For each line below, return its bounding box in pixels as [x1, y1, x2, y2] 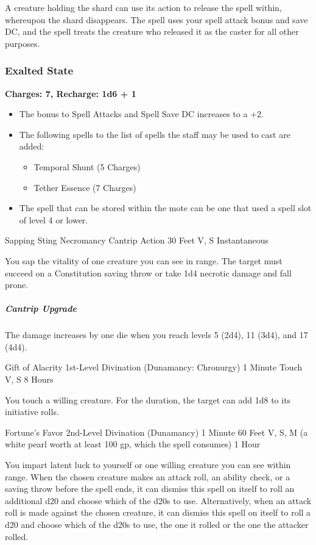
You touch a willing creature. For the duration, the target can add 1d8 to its [5, 393, 291, 406]
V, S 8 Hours [5, 373, 54, 386]
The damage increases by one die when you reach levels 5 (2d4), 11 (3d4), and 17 [5, 328, 308, 341]
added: [19, 140, 44, 153]
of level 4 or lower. [19, 213, 88, 226]
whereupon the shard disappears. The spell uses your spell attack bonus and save [5, 13, 308, 26]
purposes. [5, 37, 40, 49]
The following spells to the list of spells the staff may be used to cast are [19, 128, 290, 140]
